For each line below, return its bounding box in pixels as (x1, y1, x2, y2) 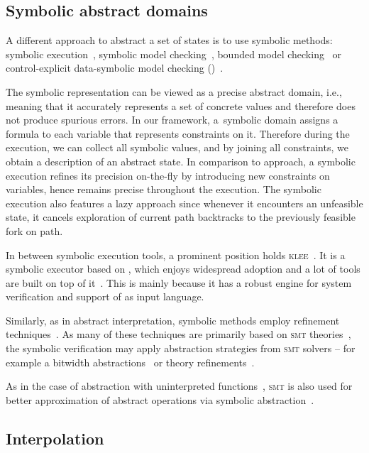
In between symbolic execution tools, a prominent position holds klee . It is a (6, 247, 346, 262)
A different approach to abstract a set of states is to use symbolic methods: (6, 33, 333, 48)
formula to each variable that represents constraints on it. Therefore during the (6, 126, 350, 141)
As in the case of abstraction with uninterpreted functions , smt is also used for (6, 378, 353, 393)
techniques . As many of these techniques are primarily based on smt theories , (6, 327, 351, 342)
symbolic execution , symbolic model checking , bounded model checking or (6, 46, 342, 61)
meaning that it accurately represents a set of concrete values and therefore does (6, 98, 356, 113)
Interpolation (6, 427, 104, 449)
